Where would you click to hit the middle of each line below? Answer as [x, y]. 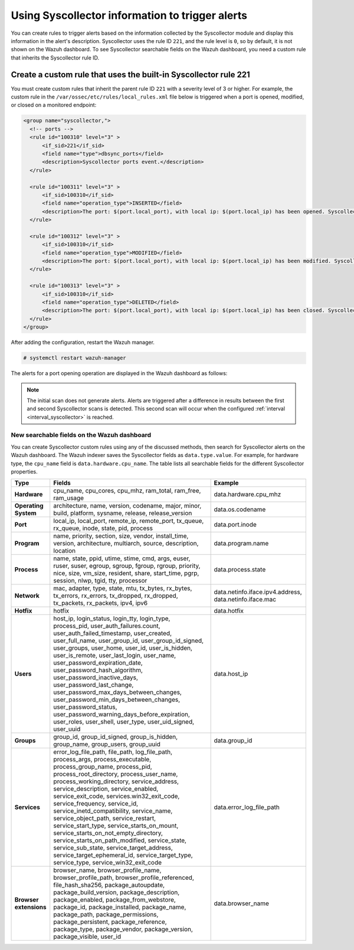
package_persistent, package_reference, [110, 922]
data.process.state [240, 570]
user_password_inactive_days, [96, 678]
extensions [30, 907]
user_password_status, [85, 707]
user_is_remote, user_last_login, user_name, [115, 656]
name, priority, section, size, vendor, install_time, [121, 536]
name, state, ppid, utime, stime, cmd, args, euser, [122, 558]
